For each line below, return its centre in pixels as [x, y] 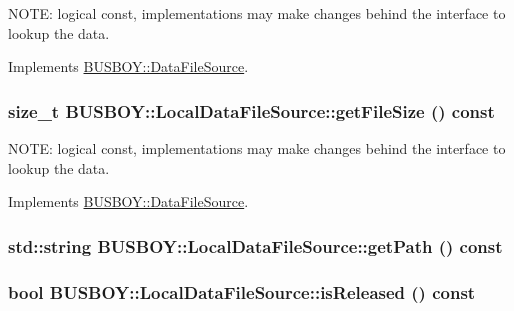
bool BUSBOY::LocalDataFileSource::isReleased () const [242, 291]
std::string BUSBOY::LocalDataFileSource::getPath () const [255, 245]
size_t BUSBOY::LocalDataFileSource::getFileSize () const [251, 110]
